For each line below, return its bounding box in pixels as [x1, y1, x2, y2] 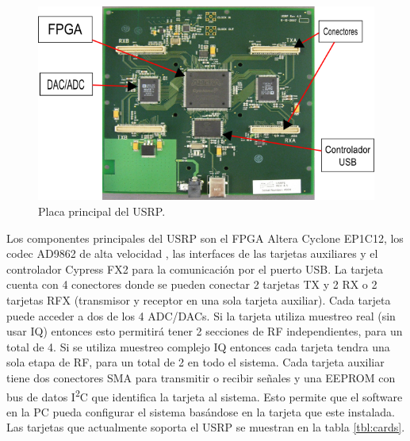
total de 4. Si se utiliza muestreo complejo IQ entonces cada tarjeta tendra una [6, 338, 390, 355]
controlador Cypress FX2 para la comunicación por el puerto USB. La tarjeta [6, 260, 384, 277]
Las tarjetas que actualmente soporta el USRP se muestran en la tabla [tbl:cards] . [6, 419, 405, 435]
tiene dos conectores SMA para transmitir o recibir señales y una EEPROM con [6, 370, 396, 385]
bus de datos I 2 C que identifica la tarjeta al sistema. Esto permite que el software [6, 385, 403, 405]
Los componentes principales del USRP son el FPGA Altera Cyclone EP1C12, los [6, 229, 404, 246]
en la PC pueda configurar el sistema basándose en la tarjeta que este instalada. [6, 403, 395, 420]
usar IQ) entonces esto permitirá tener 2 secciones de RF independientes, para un [6, 323, 403, 339]
